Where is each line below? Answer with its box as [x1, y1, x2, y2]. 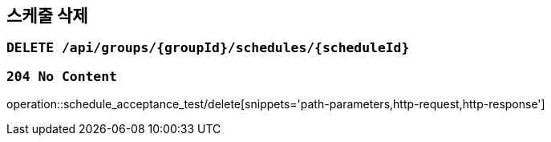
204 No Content [6, 68, 117, 84]
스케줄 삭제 [6, 6, 88, 26]
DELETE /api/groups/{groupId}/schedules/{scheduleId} [6, 40, 410, 56]
